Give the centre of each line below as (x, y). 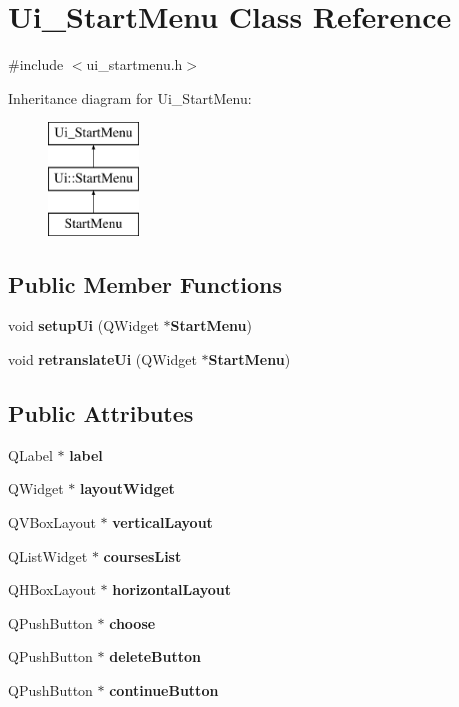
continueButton (164, 690)
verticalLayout (162, 522)
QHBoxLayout (52, 589)
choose (132, 622)
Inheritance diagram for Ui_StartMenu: (130, 97)
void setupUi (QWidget (83, 325)
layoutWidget (127, 488)
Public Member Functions (145, 283)
